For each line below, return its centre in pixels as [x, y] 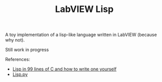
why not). [15, 40]
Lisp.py [20, 74]
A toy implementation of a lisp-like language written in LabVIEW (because [81, 35]
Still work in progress [27, 50]
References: [18, 59]
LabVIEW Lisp [84, 9]
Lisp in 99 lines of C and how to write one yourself [64, 69]
